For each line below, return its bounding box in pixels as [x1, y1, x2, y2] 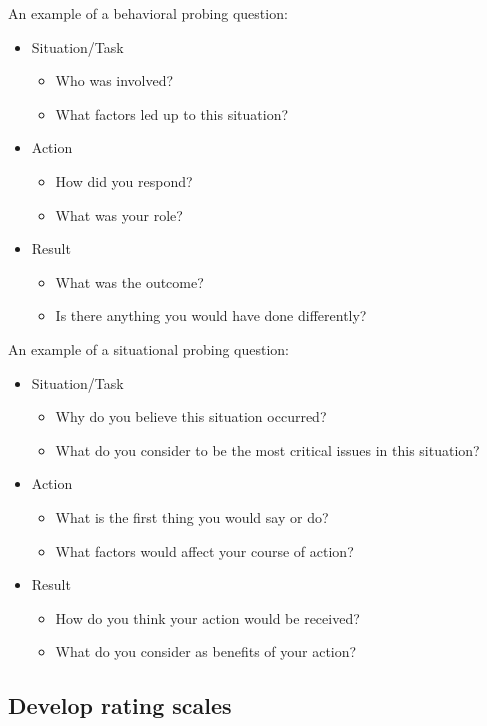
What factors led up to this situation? [55, 103, 289, 124]
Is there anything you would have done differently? [55, 305, 367, 326]
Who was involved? [55, 70, 174, 91]
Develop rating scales [8, 690, 232, 721]
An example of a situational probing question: [8, 338, 290, 359]
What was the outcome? [55, 271, 204, 292]
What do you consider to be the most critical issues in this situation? [55, 439, 480, 460]
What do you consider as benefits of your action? [55, 641, 357, 662]
